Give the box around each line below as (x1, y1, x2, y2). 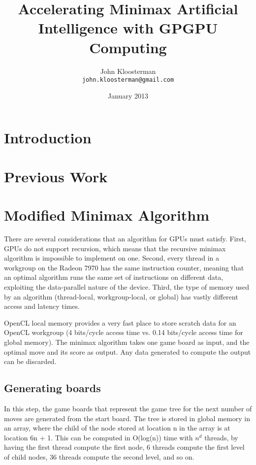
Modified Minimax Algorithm (4, 205, 210, 225)
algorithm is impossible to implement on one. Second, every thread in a (4, 253, 220, 263)
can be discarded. (4, 356, 57, 366)
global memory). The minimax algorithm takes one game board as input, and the (4, 336, 250, 347)
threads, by (204, 432, 238, 442)
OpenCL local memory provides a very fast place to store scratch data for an (4, 317, 236, 328)
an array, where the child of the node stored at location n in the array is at (4, 423, 230, 433)
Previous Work (4, 166, 108, 186)
